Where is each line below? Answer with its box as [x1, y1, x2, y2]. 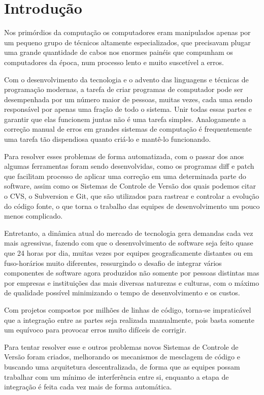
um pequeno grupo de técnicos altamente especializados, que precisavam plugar [4, 37, 251, 47]
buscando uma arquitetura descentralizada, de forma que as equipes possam [4, 361, 240, 372]
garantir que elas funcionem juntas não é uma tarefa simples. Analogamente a [4, 113, 246, 124]
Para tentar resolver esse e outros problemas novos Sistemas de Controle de [4, 341, 239, 352]
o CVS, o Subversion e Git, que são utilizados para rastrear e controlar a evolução [4, 191, 259, 201]
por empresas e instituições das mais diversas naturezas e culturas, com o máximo [4, 277, 259, 288]
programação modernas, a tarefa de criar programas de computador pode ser [4, 84, 243, 95]
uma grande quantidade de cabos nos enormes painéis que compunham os [4, 47, 233, 57]
